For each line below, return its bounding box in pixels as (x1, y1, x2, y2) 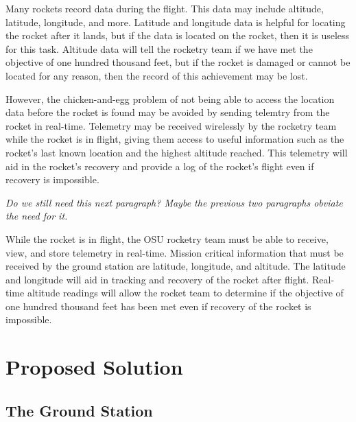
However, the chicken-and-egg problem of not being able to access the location (5, 91, 335, 106)
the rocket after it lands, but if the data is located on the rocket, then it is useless (5, 28, 350, 43)
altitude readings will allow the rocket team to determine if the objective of (27, 285, 344, 300)
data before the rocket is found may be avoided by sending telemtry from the (5, 105, 330, 119)
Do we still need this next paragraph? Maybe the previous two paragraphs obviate (5, 195, 343, 209)
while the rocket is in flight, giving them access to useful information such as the (5, 132, 344, 146)
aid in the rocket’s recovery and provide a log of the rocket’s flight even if (5, 159, 314, 173)
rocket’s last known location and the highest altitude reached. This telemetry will (5, 145, 348, 159)
